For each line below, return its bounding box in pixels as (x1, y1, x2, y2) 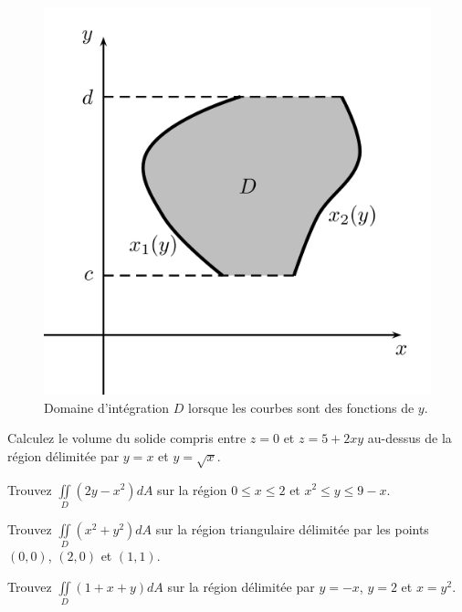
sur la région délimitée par (167, 576, 315, 596)
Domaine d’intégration (44, 397, 170, 417)
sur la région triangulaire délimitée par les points (155, 519, 429, 538)
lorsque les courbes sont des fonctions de (188, 397, 415, 417)
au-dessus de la (367, 428, 452, 448)
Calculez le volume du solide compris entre (7, 428, 247, 448)
